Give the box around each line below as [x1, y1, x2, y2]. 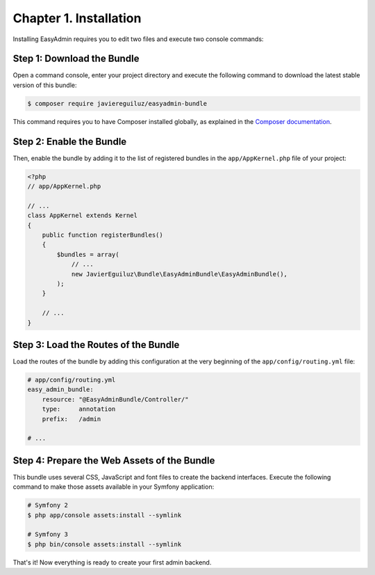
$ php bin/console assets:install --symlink [27, 540, 182, 548]
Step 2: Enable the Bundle [12, 136, 127, 148]
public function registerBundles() [42, 231, 163, 239]
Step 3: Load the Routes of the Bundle [12, 338, 180, 351]
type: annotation [42, 405, 116, 413]
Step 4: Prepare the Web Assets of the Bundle [12, 455, 215, 466]
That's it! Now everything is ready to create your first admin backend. [12, 558, 212, 567]
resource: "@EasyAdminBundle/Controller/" [42, 395, 189, 403]
